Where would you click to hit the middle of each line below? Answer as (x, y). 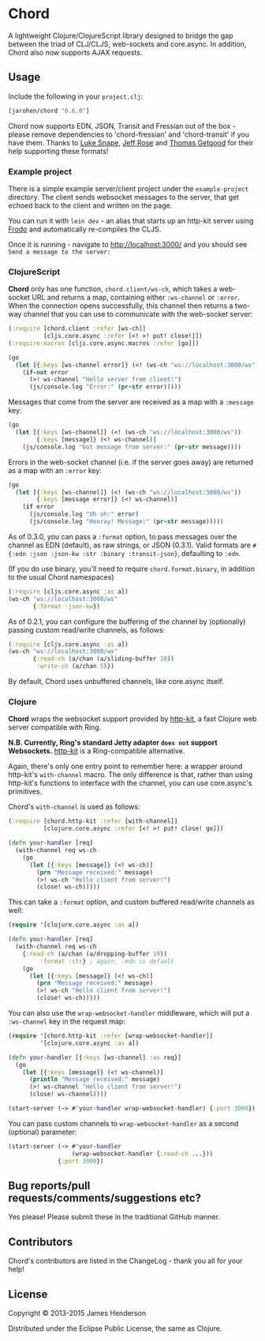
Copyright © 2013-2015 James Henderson (77, 1313)
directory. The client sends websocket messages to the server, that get (123, 197)
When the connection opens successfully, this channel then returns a (121, 306)
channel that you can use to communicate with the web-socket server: (138, 314)
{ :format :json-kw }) (67, 606)
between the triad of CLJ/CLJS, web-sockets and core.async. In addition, (127, 43)
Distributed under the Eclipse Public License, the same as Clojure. (115, 1328)
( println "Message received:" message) (94, 1080)
